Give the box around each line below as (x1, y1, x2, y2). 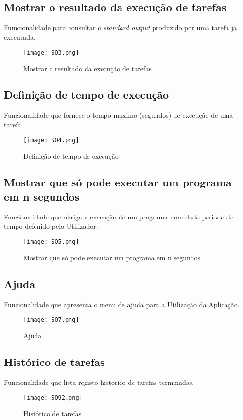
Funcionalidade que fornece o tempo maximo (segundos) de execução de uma (4, 110, 233, 120)
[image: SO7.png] (23, 316, 79, 324)
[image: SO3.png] (23, 49, 79, 56)
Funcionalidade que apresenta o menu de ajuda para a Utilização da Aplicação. (4, 299, 240, 309)
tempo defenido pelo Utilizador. (4, 221, 98, 231)
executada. (4, 32, 35, 42)
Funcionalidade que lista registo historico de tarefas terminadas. (4, 377, 194, 387)
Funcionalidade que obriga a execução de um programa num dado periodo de (4, 211, 234, 221)
